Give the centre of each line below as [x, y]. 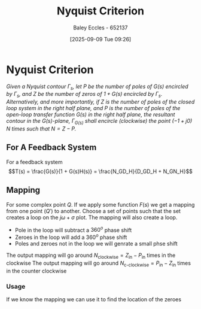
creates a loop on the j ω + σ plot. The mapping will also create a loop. [92, 217]
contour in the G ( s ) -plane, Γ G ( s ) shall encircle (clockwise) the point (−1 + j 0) [99, 122]
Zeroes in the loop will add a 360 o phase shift [71, 237]
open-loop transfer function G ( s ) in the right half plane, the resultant [91, 114]
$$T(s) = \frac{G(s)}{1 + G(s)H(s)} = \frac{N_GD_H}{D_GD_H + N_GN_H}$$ [100, 171]
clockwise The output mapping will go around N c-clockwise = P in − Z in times [99, 263]
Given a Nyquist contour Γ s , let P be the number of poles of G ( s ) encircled [97, 87]
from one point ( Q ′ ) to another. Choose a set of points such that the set [94, 211]
